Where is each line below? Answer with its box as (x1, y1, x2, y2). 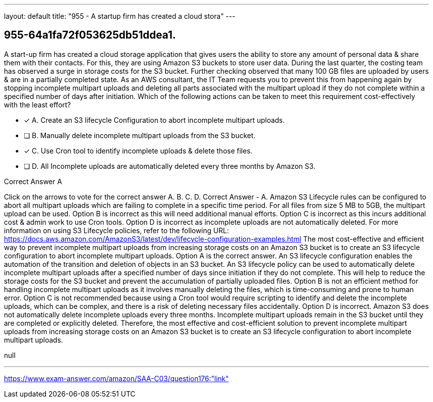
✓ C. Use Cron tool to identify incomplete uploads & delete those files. (24, 146, 253, 155)
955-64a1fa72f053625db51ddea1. (4, 29, 176, 42)
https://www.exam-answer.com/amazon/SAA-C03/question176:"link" (4, 374, 229, 383)
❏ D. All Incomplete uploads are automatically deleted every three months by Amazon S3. (24, 161, 315, 170)
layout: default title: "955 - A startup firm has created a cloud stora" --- (4, 12, 235, 20)
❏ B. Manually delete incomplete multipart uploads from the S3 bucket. (24, 131, 256, 140)
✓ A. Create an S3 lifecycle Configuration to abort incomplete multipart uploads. (24, 115, 285, 124)
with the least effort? (4, 100, 71, 109)
